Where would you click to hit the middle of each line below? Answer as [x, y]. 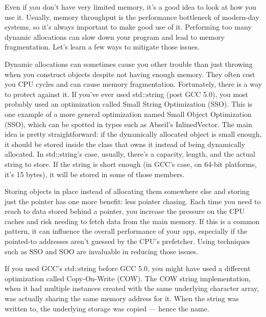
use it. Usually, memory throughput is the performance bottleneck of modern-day [132, 17]
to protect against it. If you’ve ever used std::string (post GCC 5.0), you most [127, 94]
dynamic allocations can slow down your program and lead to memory [115, 36]
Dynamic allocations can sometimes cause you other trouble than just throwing [129, 64]
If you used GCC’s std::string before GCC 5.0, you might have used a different [128, 268]
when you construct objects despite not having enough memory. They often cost [130, 74]
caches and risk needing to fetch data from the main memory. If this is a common [132, 221]
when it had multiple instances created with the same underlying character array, [132, 288]
